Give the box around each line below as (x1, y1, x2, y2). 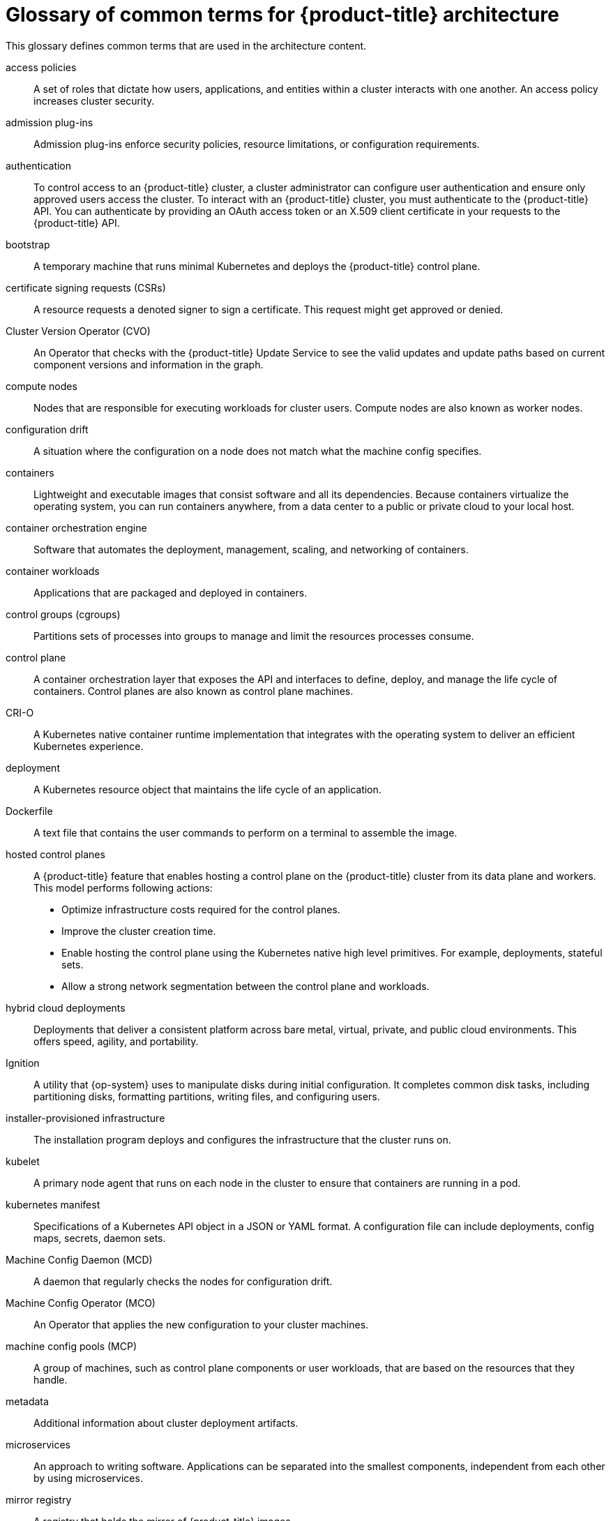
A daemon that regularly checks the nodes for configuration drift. (33, 1275, 333, 1287)
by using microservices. (33, 1471, 143, 1484)
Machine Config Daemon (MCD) (6, 1253, 153, 1266)
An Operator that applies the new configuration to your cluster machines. (33, 1318, 369, 1331)
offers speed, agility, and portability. (33, 1035, 199, 1047)
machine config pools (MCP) (6, 1340, 137, 1352)
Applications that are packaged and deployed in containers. (33, 586, 308, 599)
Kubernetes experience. (33, 740, 144, 752)
